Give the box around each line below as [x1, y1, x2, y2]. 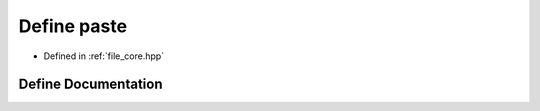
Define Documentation [18, 76, 163, 93]
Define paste [18, 15, 128, 37]
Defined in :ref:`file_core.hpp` [43, 50, 165, 62]
